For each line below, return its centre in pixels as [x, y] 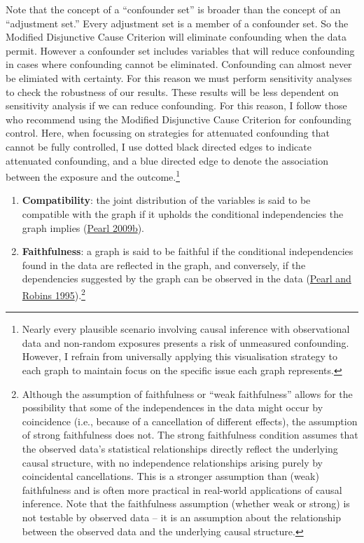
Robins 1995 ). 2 [54, 294]
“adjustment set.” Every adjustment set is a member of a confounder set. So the [177, 23]
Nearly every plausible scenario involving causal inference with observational [186, 329]
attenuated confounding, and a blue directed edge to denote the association [167, 160]
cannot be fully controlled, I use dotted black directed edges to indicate [159, 146]
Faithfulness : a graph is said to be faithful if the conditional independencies [188, 251]
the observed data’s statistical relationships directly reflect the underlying [180, 448]
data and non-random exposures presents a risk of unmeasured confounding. [185, 342]
